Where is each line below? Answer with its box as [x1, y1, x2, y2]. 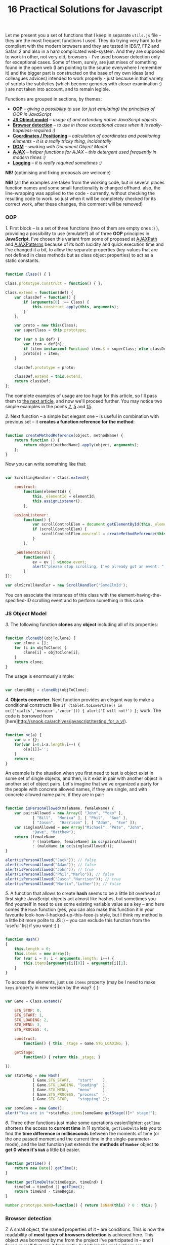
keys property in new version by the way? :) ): [5, 985, 100, 991]
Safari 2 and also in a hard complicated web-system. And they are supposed [5, 48, 165, 54]
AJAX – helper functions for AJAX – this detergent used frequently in [12, 149, 157, 155]
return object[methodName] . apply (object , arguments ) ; [23, 442, 139, 447]
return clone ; [14, 659, 44, 665]
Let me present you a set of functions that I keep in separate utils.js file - [5, 32, 161, 39]
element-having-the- [118, 592, 162, 598]
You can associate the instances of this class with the [5, 592, 117, 598]
